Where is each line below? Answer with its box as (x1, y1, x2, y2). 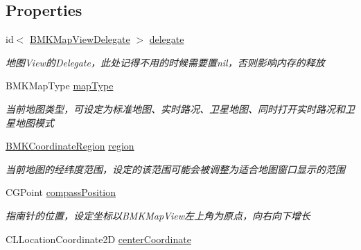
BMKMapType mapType (6, 78, 114, 93)
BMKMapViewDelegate (30, 32, 130, 46)
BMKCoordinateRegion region (6, 139, 134, 153)
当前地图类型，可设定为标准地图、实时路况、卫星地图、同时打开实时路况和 (6, 101, 345, 116)
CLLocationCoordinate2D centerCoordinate (6, 231, 191, 246)
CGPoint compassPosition (6, 185, 116, 199)
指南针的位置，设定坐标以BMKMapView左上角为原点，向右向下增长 (6, 208, 310, 222)
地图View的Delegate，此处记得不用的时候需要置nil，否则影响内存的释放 (6, 55, 325, 69)
